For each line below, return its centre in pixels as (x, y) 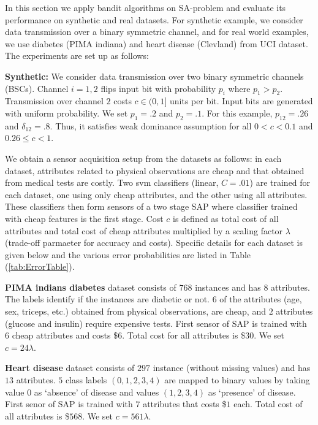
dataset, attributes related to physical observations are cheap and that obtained (155, 170)
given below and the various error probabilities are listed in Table (128, 254)
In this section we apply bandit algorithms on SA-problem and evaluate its (146, 7)
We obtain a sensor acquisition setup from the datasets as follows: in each (143, 158)
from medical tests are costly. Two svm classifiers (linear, (112, 182)
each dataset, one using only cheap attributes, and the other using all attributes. (156, 194)
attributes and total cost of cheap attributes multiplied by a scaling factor (144, 230)
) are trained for (280, 182)
